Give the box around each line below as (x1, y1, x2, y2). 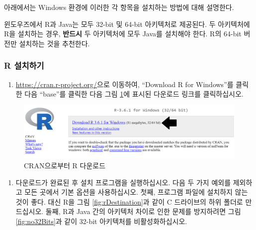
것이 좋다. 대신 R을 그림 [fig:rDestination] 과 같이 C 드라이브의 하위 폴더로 (15, 196, 243, 207)
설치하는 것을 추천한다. (19, 38, 90, 48)
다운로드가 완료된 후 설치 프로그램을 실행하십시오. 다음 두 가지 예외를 (15, 177, 231, 187)
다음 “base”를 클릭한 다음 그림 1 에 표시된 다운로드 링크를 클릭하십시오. (24, 89, 244, 99)
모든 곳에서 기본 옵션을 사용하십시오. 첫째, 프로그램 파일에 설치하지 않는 (24, 187, 248, 197)
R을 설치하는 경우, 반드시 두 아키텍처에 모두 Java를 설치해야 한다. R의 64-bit (4, 28, 242, 39)
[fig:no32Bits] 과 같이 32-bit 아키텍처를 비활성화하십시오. (15, 216, 187, 226)
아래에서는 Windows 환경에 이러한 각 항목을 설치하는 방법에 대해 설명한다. (4, 2, 234, 12)
